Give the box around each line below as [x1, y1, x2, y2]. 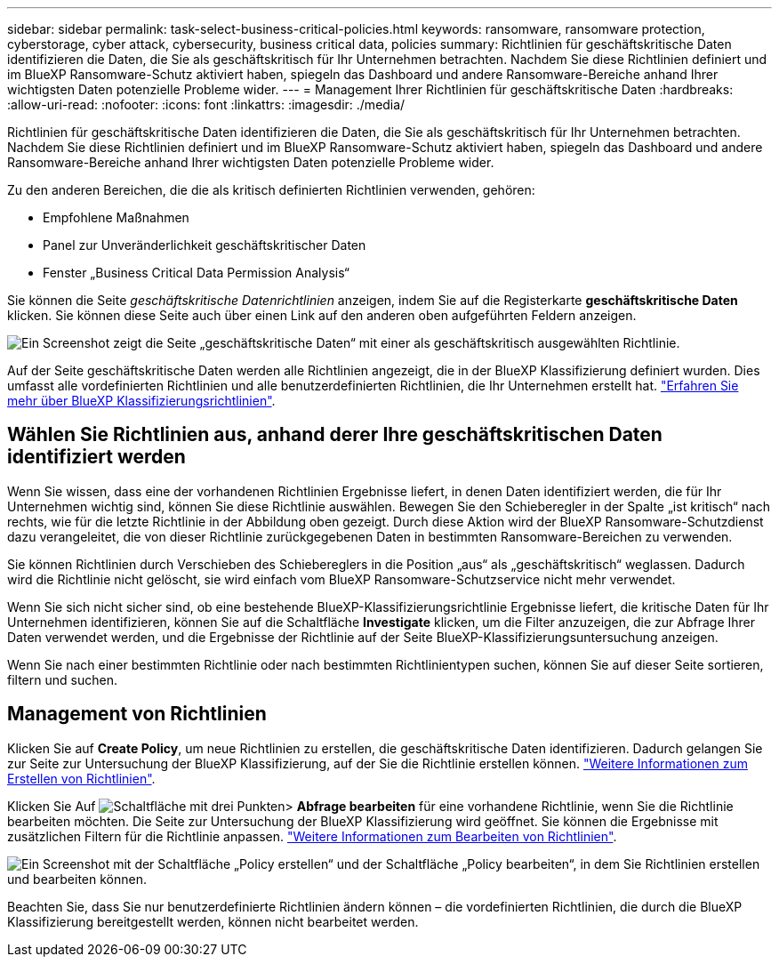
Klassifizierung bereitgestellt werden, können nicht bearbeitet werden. [7, 913, 419, 929]
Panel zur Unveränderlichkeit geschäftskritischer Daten [43, 237, 366, 253]
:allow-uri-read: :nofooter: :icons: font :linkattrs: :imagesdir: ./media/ [7, 97, 406, 112]
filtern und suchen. [7, 671, 117, 687]
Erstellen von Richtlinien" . [7, 770, 156, 786]
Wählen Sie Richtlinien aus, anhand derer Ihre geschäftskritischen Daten [7, 423, 663, 446]
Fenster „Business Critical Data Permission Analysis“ [43, 265, 350, 280]
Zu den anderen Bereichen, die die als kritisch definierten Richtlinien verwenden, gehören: [7, 182, 535, 197]
